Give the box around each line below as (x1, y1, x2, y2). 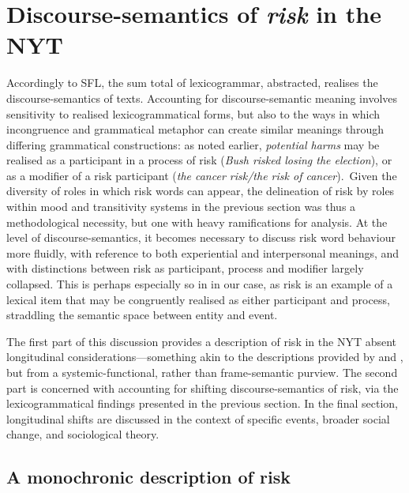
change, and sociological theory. (6, 426, 159, 442)
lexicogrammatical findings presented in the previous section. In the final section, (6, 395, 398, 412)
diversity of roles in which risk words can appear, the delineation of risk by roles (6, 183, 395, 199)
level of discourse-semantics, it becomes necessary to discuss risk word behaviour (6, 229, 396, 246)
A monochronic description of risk (6, 465, 291, 489)
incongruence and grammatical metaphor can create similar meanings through (6, 121, 384, 137)
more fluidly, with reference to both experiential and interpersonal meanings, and (6, 244, 400, 261)
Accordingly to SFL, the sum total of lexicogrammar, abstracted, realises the (6, 74, 378, 91)
